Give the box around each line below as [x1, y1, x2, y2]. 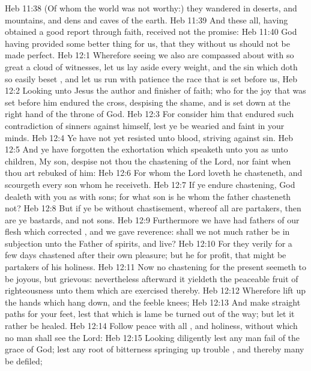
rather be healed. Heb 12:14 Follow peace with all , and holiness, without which [5, 319, 298, 332]
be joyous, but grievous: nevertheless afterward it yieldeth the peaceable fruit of [5, 272, 298, 285]
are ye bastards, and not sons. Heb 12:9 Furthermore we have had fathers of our [5, 213, 300, 226]
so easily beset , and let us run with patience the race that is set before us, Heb [5, 72, 298, 85]
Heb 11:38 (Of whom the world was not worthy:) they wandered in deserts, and [5, 2, 297, 14]
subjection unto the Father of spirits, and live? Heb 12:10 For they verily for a [5, 237, 292, 249]
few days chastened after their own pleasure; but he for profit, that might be [5, 249, 286, 261]
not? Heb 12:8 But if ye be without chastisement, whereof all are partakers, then [5, 202, 301, 214]
